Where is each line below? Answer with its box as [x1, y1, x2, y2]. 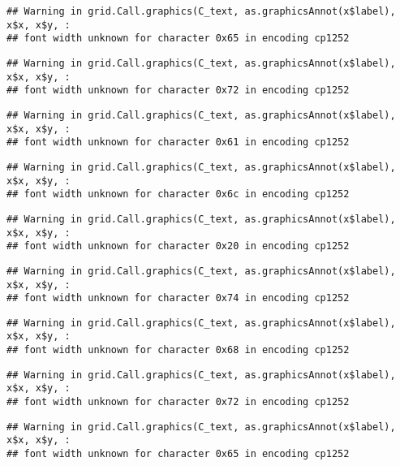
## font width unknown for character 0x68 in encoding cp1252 [6, 344, 350, 356]
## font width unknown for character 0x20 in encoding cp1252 [6, 240, 350, 252]
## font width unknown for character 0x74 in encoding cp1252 [6, 292, 350, 304]
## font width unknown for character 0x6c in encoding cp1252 [6, 188, 350, 201]
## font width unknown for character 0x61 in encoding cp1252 [6, 136, 350, 149]
